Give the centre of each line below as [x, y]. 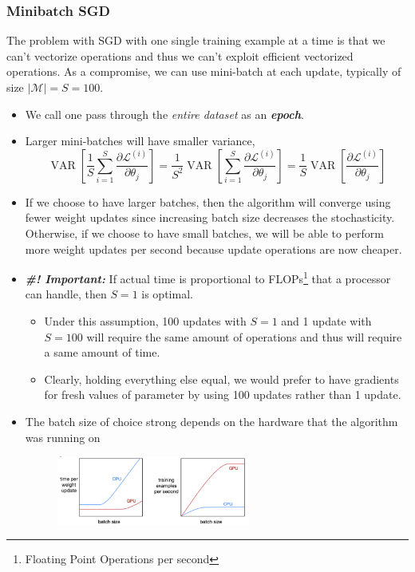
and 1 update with [326, 321]
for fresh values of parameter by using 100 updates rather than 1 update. [223, 394]
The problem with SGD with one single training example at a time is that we [196, 40]
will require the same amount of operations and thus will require [244, 336]
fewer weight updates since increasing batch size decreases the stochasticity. [210, 217]
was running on [63, 437]
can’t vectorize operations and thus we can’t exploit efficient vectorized [180, 55]
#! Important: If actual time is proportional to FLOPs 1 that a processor [208, 277]
